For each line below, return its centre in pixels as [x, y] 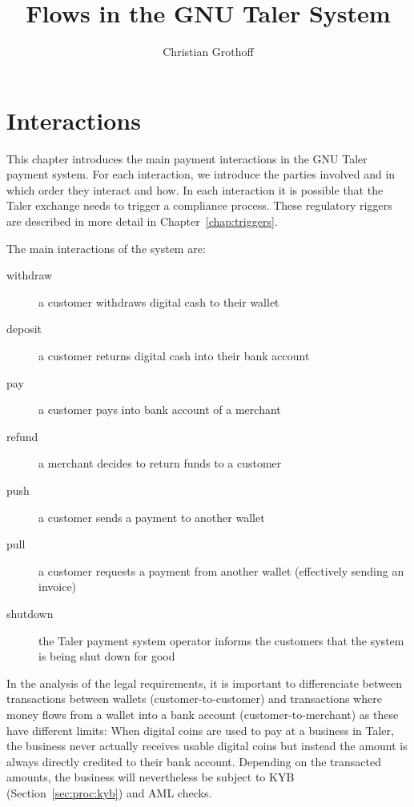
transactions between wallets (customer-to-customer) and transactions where [194, 699]
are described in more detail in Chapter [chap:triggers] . [142, 221]
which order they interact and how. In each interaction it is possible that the [195, 189]
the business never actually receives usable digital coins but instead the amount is [207, 746]
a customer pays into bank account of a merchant [160, 410]
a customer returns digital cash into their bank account [174, 355]
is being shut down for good [107, 656]
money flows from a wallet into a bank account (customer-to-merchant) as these [203, 714]
